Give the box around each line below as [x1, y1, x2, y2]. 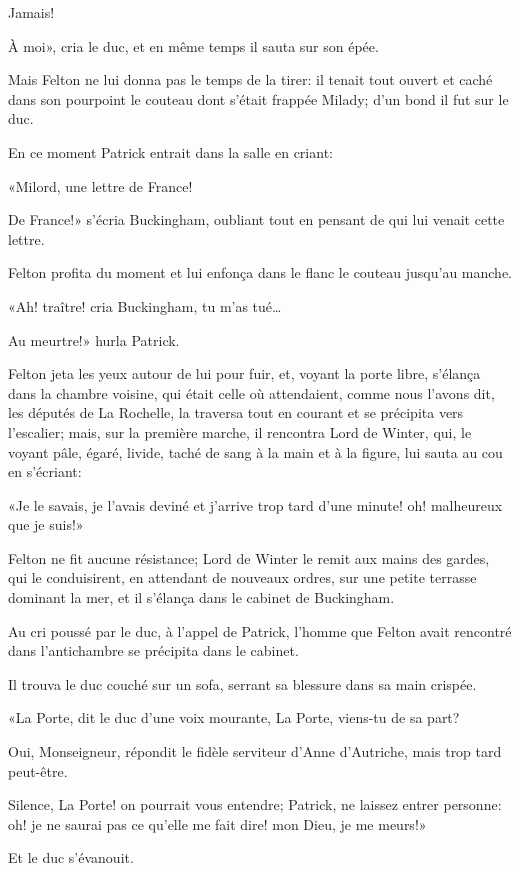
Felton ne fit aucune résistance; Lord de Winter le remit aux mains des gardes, [8, 547, 490, 568]
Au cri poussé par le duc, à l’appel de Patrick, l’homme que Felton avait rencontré [8, 620, 512, 641]
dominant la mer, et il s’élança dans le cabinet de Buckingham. [8, 587, 395, 608]
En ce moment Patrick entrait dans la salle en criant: [8, 141, 333, 162]
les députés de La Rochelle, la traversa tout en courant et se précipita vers [8, 402, 464, 423]
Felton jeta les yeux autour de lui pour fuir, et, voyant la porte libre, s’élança [8, 363, 481, 384]
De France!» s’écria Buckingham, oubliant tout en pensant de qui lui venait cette [8, 209, 505, 230]
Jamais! [8, 2, 55, 22]
